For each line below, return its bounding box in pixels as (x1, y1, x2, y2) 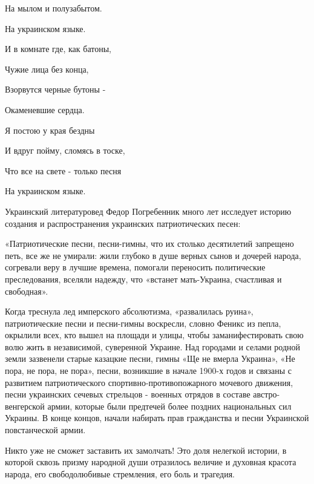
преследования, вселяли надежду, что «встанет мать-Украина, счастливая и (5, 272, 282, 285)
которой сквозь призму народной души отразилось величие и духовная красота (5, 456, 296, 468)
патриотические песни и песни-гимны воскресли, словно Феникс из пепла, (5, 316, 281, 329)
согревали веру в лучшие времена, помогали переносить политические (5, 261, 266, 273)
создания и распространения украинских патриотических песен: (5, 217, 241, 229)
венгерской (5, 399, 45, 412)
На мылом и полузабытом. (5, 2, 102, 14)
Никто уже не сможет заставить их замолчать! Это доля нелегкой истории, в (5, 443, 287, 456)
